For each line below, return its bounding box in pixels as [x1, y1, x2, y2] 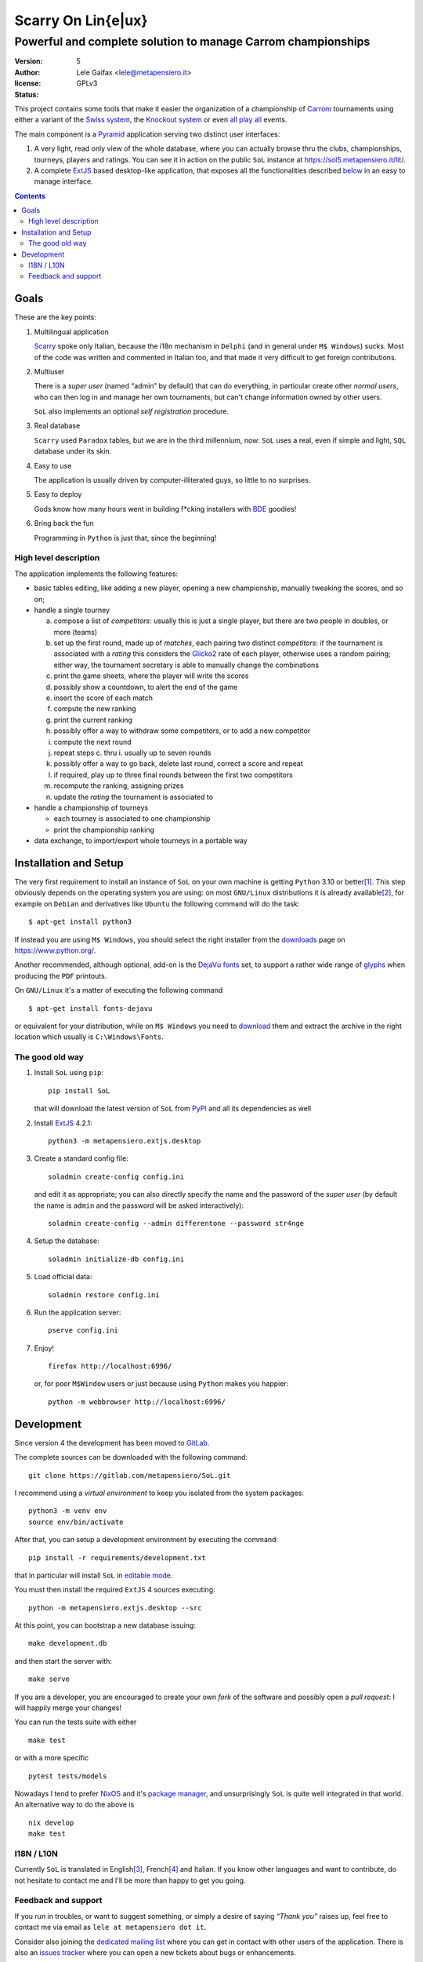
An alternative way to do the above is [14, 1800, 135, 1809]
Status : [14, 89, 39, 99]
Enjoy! [34, 1343, 55, 1353]
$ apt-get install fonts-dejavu [28, 1004, 153, 1012]
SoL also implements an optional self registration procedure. [34, 407, 229, 416]
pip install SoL [48, 1086, 110, 1095]
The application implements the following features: [14, 569, 179, 578]
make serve [28, 1675, 70, 1683]
